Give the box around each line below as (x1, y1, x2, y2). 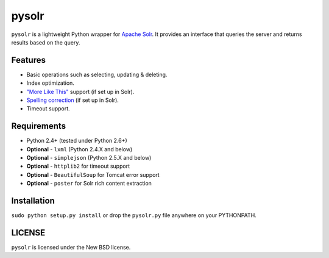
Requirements (11, 121, 66, 131)
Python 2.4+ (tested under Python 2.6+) (26, 137, 127, 145)
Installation (11, 196, 55, 206)
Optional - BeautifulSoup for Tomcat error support (26, 171, 160, 178)
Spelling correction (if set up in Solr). (26, 96, 119, 104)
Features (11, 55, 46, 65)
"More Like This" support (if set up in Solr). (26, 88, 135, 95)
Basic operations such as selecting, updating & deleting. (26, 71, 168, 78)
